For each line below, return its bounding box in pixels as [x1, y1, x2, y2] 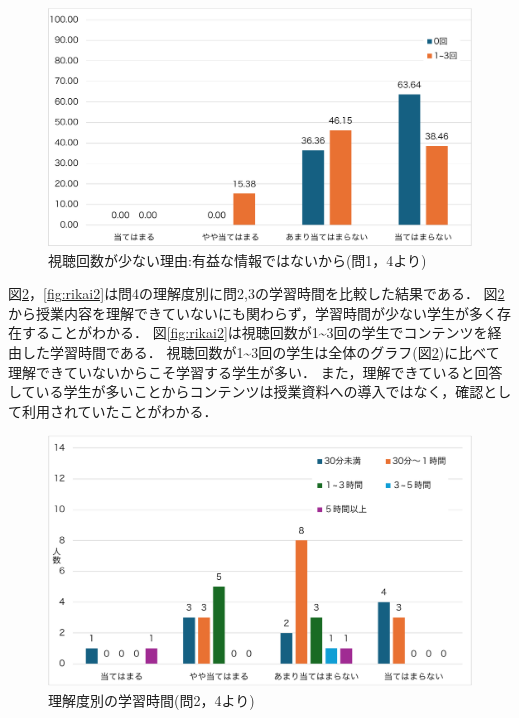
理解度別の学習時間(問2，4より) [48, 689, 255, 710]
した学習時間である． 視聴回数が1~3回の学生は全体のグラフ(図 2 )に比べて [21, 342, 500, 363]
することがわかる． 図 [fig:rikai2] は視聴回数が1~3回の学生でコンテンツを [21, 322, 488, 343]
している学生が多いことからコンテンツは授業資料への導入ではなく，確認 [8, 381, 484, 402]
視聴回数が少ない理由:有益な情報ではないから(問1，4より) [48, 249, 427, 270]
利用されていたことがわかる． [21, 400, 218, 421]
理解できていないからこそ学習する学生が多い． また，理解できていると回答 [8, 361, 503, 382]
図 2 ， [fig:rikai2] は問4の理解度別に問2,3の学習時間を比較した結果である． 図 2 [8, 283, 505, 304]
